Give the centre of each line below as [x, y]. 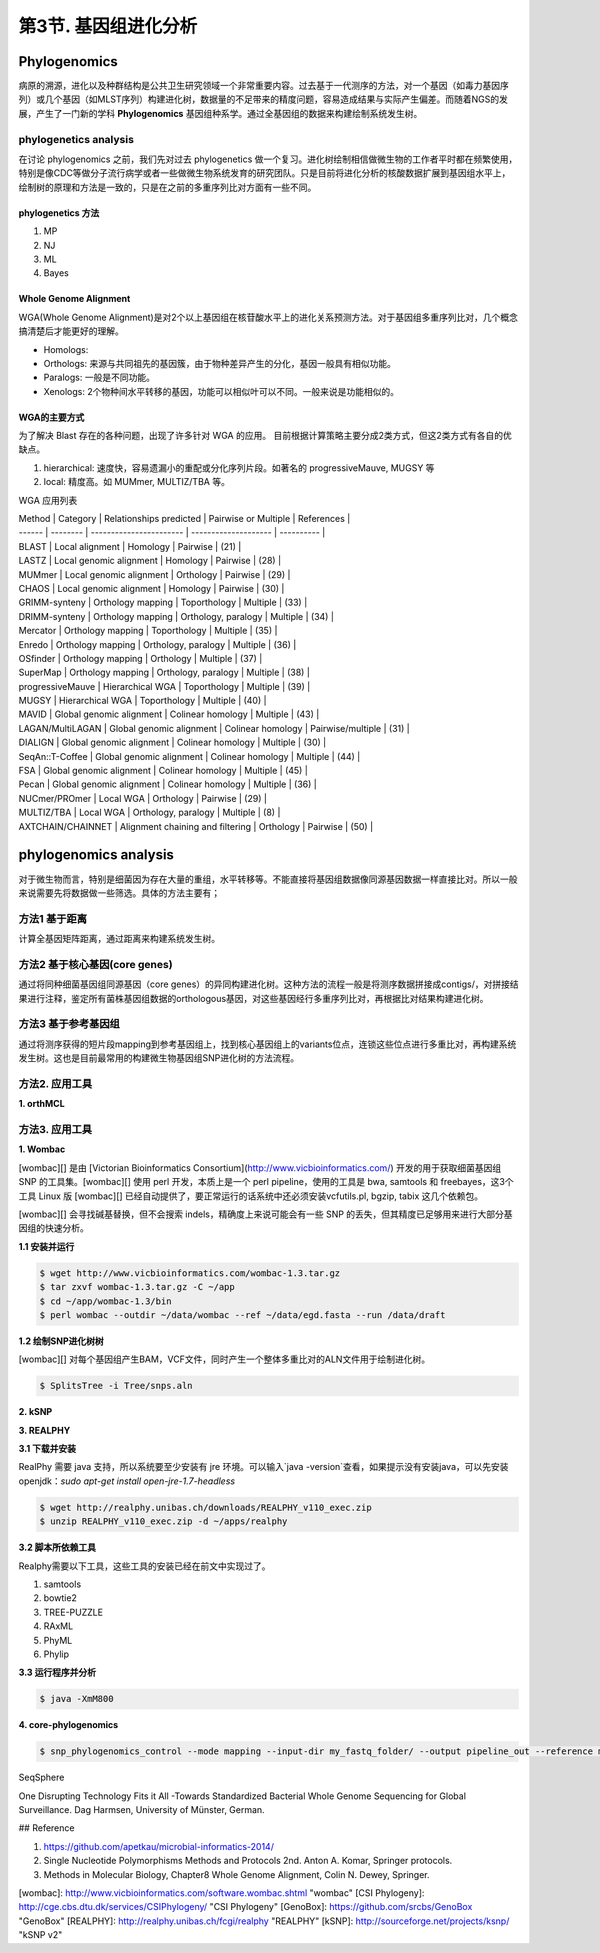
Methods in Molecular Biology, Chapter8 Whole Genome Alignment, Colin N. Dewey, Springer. [236, 1874]
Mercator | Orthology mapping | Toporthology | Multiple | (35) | [148, 631]
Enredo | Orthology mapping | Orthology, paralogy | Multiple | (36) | [157, 644]
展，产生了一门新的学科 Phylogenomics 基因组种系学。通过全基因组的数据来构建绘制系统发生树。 [220, 113]
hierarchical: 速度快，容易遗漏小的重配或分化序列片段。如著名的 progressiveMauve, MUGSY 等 [239, 467]
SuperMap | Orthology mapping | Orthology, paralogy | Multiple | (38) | [164, 672]
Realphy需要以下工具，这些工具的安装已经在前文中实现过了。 [144, 1566]
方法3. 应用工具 [55, 1130]
